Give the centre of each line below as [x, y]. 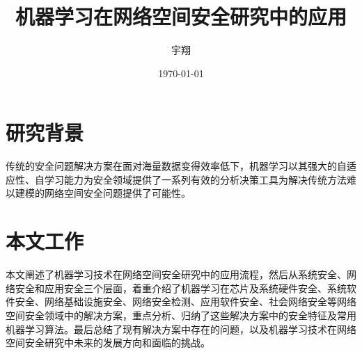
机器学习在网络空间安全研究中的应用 [181, 16]
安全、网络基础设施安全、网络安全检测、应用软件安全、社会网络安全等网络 [186, 301]
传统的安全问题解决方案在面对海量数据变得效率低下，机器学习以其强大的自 [176, 166]
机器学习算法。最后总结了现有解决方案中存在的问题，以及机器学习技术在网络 [181, 329]
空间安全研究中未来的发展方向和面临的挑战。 [108, 343]
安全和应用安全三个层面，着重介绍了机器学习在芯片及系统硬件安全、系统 [181, 288]
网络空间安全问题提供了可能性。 [117, 193]
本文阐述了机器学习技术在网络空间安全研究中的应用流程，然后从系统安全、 [176, 274]
